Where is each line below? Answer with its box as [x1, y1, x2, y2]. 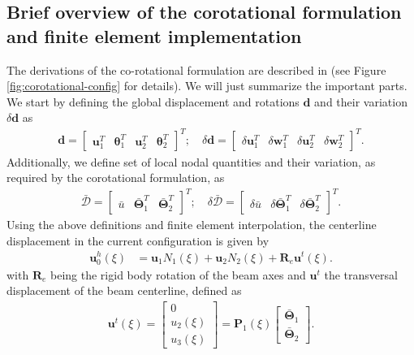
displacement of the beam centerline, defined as [6, 282, 242, 299]
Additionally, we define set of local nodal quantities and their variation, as [6, 153, 376, 170]
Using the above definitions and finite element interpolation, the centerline [6, 216, 377, 233]
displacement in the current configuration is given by [6, 232, 270, 249]
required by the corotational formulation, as [6, 169, 225, 186]
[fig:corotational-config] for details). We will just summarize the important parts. [6, 77, 408, 94]
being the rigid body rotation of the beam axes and [50, 266, 306, 283]
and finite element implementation [6, 23, 302, 48]
